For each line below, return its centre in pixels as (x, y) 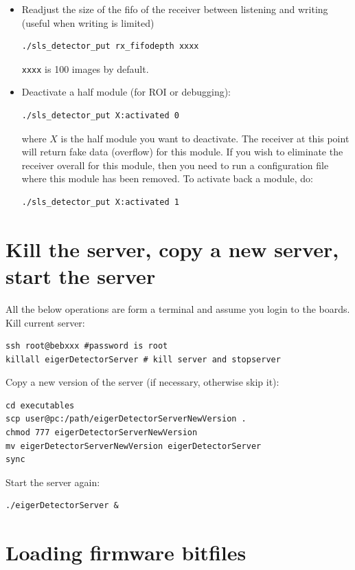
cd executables (40, 405)
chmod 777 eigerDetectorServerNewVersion (102, 433)
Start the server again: (53, 482)
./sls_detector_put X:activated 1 (100, 202)
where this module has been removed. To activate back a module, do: (167, 178)
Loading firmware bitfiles (126, 552)
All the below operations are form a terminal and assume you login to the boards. (178, 308)
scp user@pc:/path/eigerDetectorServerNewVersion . (126, 419)
